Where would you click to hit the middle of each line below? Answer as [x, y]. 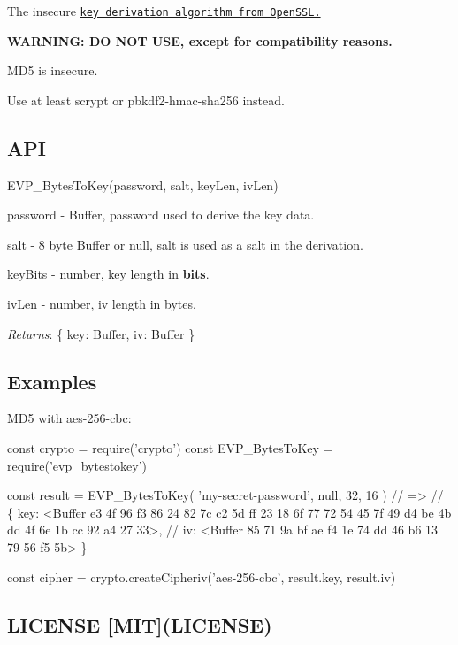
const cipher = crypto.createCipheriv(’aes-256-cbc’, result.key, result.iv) [202, 576]
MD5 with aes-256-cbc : [69, 418]
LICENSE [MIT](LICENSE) [140, 624]
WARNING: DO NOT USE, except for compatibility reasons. [200, 40]
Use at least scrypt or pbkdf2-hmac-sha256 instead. [146, 100]
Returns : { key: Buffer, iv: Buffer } [101, 333]
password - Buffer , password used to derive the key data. [161, 215]
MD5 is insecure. [53, 70]
